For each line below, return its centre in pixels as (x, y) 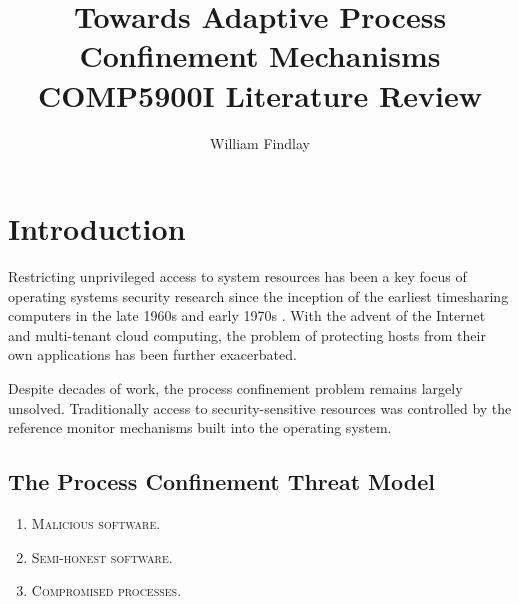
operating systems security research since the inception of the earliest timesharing (258, 295)
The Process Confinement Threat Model (221, 481)
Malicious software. (96, 522)
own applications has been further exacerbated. (152, 354)
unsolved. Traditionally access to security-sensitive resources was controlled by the (260, 407)
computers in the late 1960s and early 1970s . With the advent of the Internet (247, 315)
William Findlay (260, 142)
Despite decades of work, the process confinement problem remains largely (235, 388)
